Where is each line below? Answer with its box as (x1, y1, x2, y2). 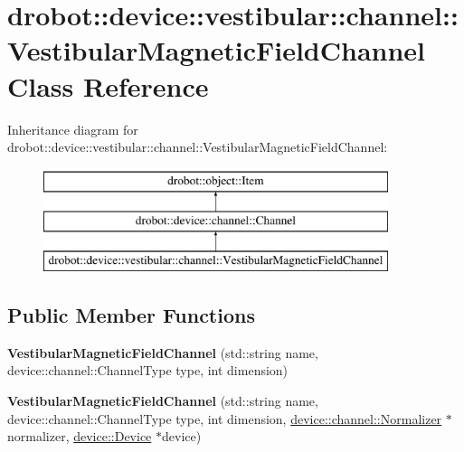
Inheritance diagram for (7, 119, 138, 138)
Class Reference (7, 67, 209, 104)
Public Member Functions (7, 301, 255, 329)
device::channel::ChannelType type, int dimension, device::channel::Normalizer (7, 409, 442, 428)
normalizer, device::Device (7, 427, 152, 446)
